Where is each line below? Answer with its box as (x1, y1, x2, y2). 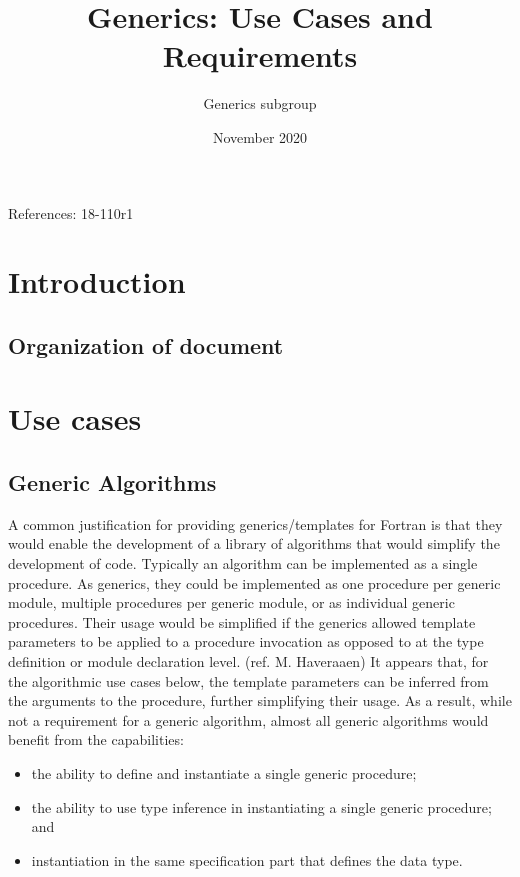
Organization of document (8, 329, 284, 360)
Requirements (162, 35, 358, 76)
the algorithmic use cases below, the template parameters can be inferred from (8, 670, 489, 691)
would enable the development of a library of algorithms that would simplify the (8, 533, 500, 554)
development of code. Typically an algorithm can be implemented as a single (8, 553, 478, 574)
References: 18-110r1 (8, 202, 134, 223)
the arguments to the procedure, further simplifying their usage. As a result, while (8, 690, 512, 711)
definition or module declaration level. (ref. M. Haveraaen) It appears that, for (8, 650, 489, 671)
